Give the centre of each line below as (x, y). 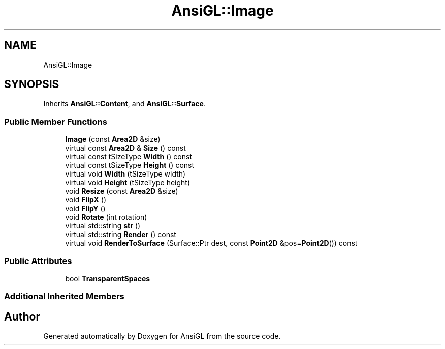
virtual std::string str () (103, 226)
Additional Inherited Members (64, 296)
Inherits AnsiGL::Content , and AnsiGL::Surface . (124, 104)
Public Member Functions (56, 121)
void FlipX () (86, 200)
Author (22, 316)
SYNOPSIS (32, 84)
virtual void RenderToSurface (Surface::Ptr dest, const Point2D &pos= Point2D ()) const (211, 243)
